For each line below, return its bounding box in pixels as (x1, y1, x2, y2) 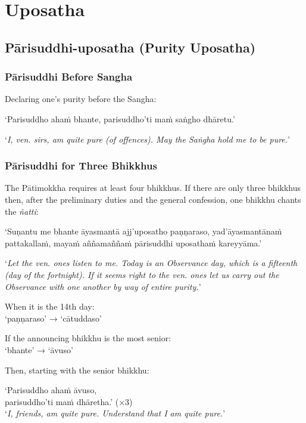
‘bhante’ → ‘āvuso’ (5, 343, 73, 356)
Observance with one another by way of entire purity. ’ (5, 280, 201, 292)
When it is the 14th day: (5, 300, 95, 313)
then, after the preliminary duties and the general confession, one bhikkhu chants (5, 193, 301, 205)
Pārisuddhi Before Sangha (5, 69, 133, 84)
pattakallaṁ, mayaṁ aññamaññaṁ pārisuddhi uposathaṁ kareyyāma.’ (5, 236, 262, 249)
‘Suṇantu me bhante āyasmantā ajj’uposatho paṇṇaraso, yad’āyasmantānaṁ (5, 225, 282, 237)
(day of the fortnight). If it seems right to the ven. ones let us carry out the (5, 268, 279, 280)
